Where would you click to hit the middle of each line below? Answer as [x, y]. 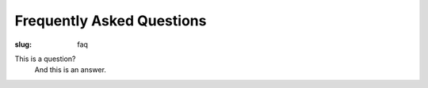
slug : [23, 44]
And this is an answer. [71, 70]
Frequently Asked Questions [111, 21]
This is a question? [45, 59]
